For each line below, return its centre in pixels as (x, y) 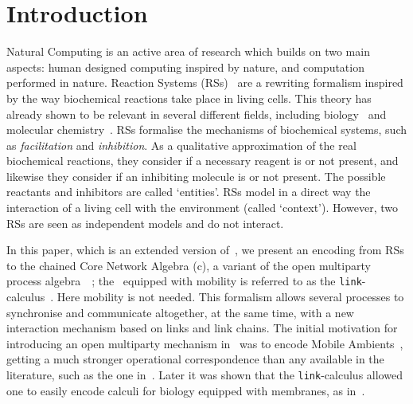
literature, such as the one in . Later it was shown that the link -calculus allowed (205, 375)
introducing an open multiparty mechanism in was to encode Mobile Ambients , (205, 343)
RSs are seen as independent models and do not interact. (145, 223)
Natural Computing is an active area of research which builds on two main (188, 51)
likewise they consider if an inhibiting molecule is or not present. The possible (196, 176)
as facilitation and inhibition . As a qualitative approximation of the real (181, 145)
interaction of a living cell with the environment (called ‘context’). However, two (203, 208)
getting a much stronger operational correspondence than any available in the (195, 359)
